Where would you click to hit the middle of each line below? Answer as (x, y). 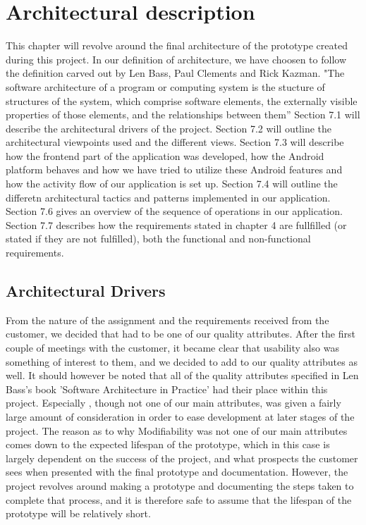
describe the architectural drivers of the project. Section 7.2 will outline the (169, 128)
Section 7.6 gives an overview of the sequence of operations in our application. (174, 211)
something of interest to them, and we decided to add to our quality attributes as (182, 361)
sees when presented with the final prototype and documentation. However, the (177, 472)
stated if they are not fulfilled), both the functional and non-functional (158, 239)
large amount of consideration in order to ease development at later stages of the (180, 416)
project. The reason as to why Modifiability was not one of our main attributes (177, 430)
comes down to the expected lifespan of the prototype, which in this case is (168, 444)
